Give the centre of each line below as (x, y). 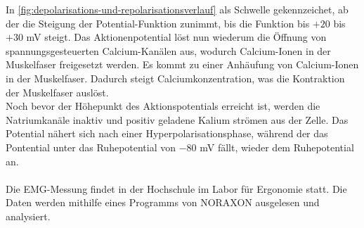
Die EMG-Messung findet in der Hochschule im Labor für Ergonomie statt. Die (176, 188)
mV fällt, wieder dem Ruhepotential (277, 147)
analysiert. (28, 216)
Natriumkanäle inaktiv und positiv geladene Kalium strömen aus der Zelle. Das (177, 119)
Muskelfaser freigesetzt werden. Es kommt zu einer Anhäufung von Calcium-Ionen (182, 64)
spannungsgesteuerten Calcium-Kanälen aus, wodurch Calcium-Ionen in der (168, 50)
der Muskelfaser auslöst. (57, 92)
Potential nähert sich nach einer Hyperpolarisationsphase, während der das (167, 133)
